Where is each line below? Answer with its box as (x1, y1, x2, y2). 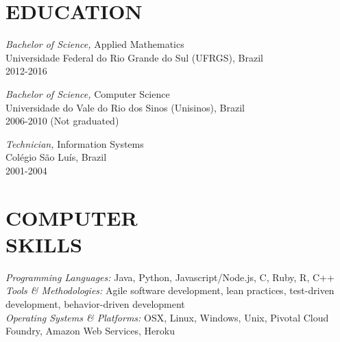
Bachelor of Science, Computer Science (5, 86, 170, 101)
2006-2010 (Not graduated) (5, 114, 119, 128)
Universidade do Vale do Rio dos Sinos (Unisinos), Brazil (5, 100, 245, 114)
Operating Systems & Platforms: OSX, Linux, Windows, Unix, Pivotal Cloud (5, 310, 329, 324)
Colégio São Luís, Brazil (5, 150, 107, 164)
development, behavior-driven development (5, 296, 185, 311)
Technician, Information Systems (5, 136, 144, 150)
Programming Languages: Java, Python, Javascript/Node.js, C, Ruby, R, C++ (5, 269, 335, 284)
